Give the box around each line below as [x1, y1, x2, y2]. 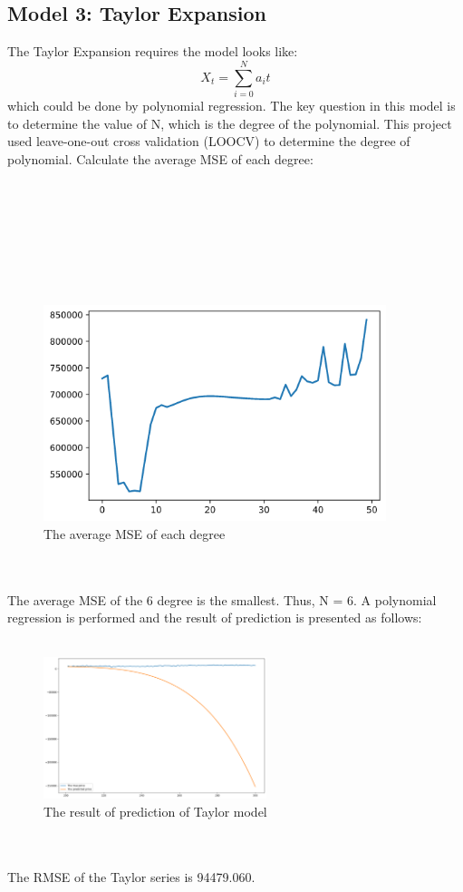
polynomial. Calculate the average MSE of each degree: [7, 149, 313, 168]
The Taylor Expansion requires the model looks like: [7, 42, 298, 61]
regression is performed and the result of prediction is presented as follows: [7, 608, 422, 627]
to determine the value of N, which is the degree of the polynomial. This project [7, 113, 452, 132]
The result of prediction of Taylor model [43, 801, 267, 820]
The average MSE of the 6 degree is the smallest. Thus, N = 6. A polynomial [7, 590, 437, 609]
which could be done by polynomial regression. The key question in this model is [7, 95, 456, 114]
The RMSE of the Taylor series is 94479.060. [7, 867, 256, 887]
